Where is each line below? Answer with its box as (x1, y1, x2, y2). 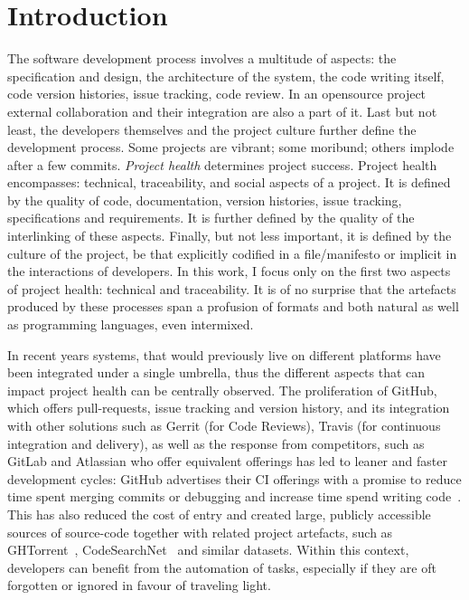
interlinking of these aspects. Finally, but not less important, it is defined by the (7, 226, 452, 245)
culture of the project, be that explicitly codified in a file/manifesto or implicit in (7, 243, 457, 262)
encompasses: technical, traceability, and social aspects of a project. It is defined (7, 173, 451, 192)
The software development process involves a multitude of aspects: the (7, 49, 397, 68)
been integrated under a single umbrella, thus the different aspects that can (7, 363, 426, 382)
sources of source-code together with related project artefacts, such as (7, 522, 393, 541)
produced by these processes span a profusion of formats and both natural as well (7, 297, 459, 316)
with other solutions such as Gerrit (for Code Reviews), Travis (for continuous (7, 416, 441, 434)
